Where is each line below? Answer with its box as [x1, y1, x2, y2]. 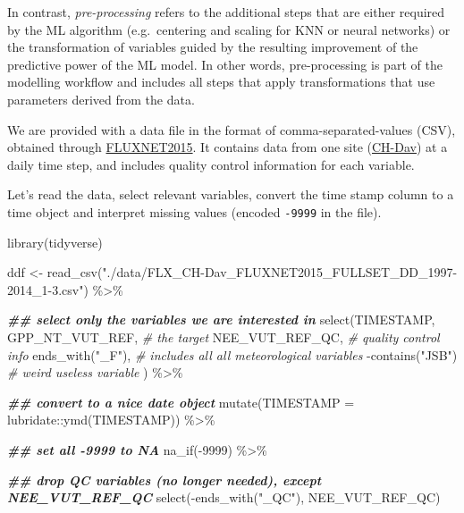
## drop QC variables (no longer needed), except [7, 470, 322, 489]
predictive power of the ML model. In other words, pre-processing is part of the [7, 55, 443, 73]
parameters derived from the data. [7, 89, 195, 108]
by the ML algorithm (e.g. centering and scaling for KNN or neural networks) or [7, 20, 451, 38]
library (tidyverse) [7, 232, 103, 251]
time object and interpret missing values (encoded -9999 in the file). [7, 202, 382, 221]
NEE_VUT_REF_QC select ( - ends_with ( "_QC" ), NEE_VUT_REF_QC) [7, 488, 441, 507]
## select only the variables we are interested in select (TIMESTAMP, [7, 310, 435, 329]
